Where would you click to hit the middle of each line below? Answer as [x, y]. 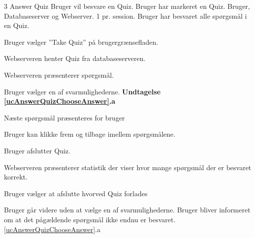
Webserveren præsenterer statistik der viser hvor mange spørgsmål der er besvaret [128, 167]
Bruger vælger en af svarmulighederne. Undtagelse [82, 91]
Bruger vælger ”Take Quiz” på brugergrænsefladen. [81, 42]
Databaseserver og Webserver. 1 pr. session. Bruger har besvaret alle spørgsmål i [126, 15]
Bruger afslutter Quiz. [37, 150]
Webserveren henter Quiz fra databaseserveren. [75, 58]
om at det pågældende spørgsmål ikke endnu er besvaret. [90, 219]
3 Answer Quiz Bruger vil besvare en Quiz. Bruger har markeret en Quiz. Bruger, [127, 6]
